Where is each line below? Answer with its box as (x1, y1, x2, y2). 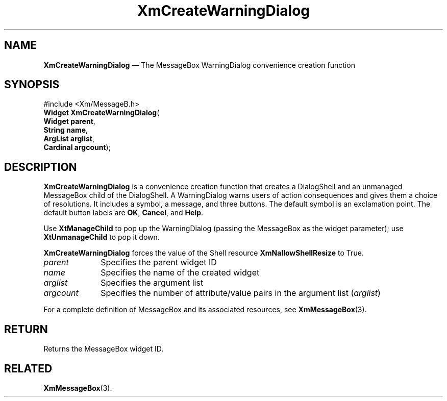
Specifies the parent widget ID (101, 257, 217, 268)
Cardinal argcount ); (43, 143, 111, 152)
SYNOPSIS (4, 78, 60, 91)
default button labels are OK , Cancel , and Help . (43, 208, 204, 217)
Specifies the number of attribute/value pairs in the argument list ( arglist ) (101, 288, 381, 298)
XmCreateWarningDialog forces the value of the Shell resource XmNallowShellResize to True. (43, 248, 364, 258)
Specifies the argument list (101, 278, 204, 288)
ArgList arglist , (43, 134, 94, 143)
